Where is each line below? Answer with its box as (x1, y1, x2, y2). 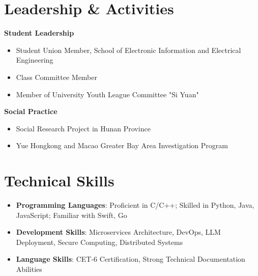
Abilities (16, 263, 42, 274)
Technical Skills (4, 170, 114, 191)
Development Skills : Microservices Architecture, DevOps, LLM (16, 227, 221, 237)
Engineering (16, 54, 53, 65)
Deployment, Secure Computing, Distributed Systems (16, 236, 183, 247)
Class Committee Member (16, 71, 98, 82)
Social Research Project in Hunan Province (16, 123, 151, 133)
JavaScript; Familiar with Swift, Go (16, 209, 127, 220)
